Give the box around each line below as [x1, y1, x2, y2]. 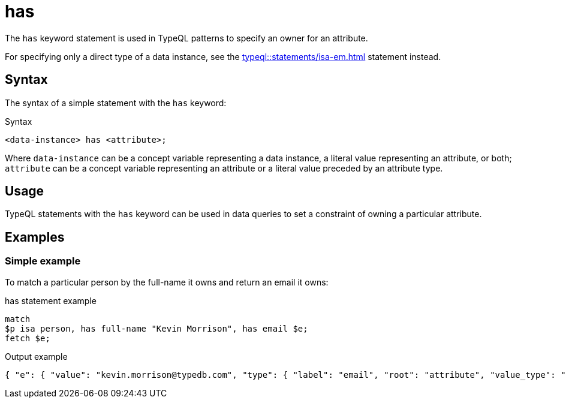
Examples [5, 229, 65, 245]
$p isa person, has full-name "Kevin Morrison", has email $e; [5, 323, 308, 333]
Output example [5, 351, 68, 362]
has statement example [5, 295, 97, 306]
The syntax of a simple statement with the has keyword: [5, 97, 227, 108]
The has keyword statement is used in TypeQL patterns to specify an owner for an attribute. [5, 32, 368, 43]
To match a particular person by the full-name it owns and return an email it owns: [5, 276, 329, 287]
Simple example [5, 255, 81, 267]
